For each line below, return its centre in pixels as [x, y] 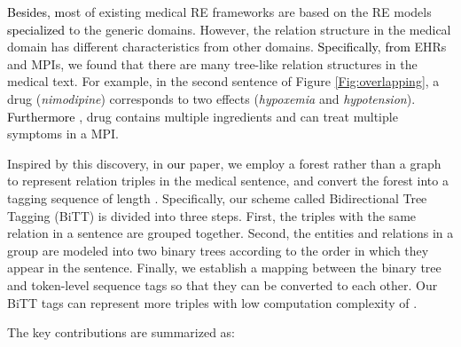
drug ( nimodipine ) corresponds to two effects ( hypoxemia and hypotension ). [211, 98]
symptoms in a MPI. [63, 134]
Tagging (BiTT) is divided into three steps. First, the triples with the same [212, 215]
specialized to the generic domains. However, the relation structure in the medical [229, 29]
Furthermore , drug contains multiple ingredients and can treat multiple [203, 116]
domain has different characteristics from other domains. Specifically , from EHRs [227, 47]
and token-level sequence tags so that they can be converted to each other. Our [223, 284]
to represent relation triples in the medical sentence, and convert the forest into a [228, 181]
